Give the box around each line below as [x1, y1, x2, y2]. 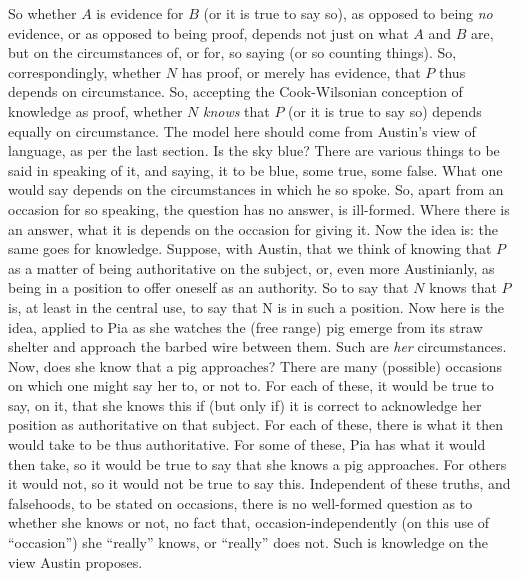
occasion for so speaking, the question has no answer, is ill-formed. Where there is [8, 198, 510, 219]
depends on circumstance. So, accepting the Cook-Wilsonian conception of [8, 81, 463, 102]
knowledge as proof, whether [8, 100, 183, 121]
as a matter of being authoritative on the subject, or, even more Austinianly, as [8, 257, 495, 278]
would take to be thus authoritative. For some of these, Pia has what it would [8, 434, 486, 455]
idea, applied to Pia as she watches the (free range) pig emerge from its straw [8, 316, 483, 337]
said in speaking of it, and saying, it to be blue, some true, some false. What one [8, 159, 503, 180]
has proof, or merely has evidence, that [181, 61, 421, 82]
